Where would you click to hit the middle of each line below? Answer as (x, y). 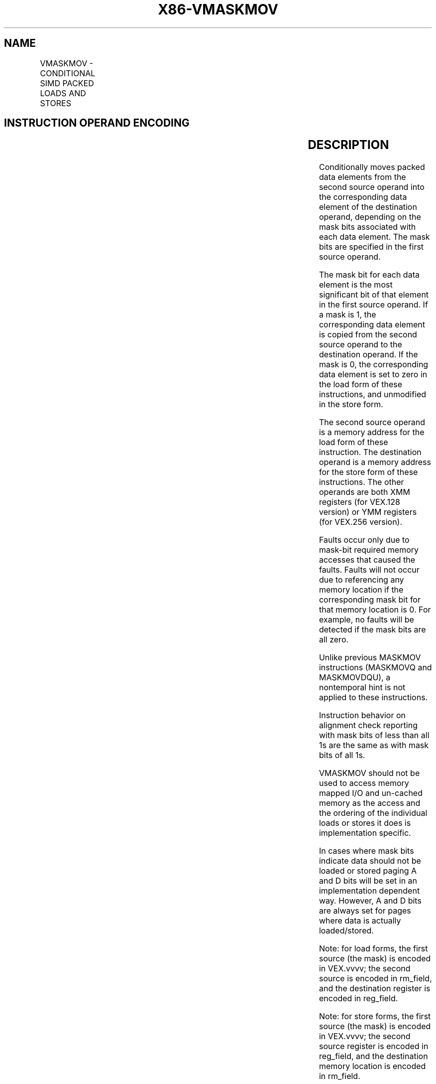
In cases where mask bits (366, 851)
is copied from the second (368, 335)
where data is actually (360, 921)
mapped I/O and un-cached (371, 793)
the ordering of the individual (373, 813)
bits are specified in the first (371, 247)
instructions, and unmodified (373, 394)
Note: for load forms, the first (373, 949)
